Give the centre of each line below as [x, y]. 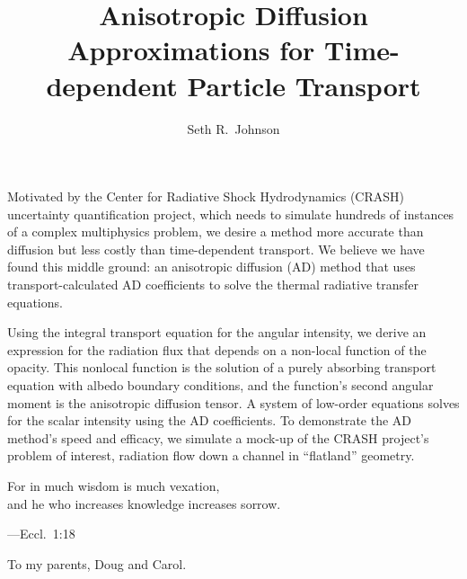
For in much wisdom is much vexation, [114, 485]
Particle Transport [304, 85]
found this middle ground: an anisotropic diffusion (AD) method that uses [211, 267]
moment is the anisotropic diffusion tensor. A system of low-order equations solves [233, 402]
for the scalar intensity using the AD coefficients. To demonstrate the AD [210, 420]
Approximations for [191, 50]
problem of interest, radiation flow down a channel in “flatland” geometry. [211, 455]
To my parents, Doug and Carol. [97, 563]
